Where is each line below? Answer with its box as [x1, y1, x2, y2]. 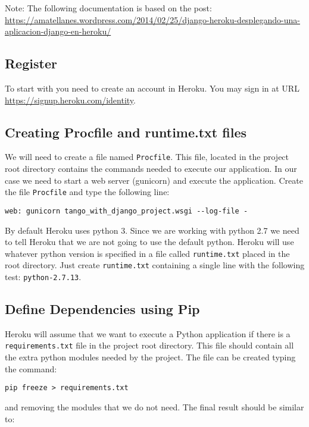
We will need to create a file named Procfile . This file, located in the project [5, 150, 289, 163]
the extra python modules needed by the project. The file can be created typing [5, 351, 296, 363]
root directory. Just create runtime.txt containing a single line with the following [5, 259, 305, 271]
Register [5, 54, 57, 73]
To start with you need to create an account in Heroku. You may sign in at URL [5, 81, 299, 94]
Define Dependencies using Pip [5, 300, 200, 318]
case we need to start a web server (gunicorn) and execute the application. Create [5, 174, 303, 186]
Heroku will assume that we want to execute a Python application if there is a [5, 327, 291, 340]
